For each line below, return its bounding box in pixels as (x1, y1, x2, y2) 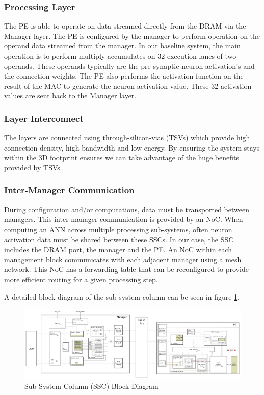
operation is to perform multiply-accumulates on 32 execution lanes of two (4, 51, 236, 61)
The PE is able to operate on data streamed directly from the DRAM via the (4, 20, 246, 31)
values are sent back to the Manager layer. (4, 90, 137, 101)
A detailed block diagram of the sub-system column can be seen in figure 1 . (4, 291, 240, 302)
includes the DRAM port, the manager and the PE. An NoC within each (4, 244, 232, 255)
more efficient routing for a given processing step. (4, 274, 158, 284)
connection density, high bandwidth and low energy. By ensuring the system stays (4, 142, 260, 153)
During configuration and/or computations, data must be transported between (4, 204, 249, 214)
